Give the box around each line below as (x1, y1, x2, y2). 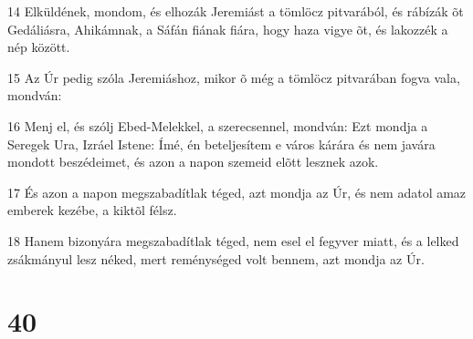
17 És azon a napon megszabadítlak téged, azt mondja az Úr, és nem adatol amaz (7, 182, 467, 201)
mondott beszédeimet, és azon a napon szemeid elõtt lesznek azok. (7, 152, 379, 171)
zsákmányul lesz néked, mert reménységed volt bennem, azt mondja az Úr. (7, 249, 425, 268)
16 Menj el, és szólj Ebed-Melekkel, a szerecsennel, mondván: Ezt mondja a (7, 116, 428, 135)
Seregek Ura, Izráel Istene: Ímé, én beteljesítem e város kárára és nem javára (7, 134, 436, 153)
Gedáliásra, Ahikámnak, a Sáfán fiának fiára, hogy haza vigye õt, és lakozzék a (7, 19, 448, 38)
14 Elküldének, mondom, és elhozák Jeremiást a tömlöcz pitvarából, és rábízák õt (7, 2, 464, 20)
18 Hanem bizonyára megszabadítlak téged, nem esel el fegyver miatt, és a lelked (7, 231, 459, 250)
